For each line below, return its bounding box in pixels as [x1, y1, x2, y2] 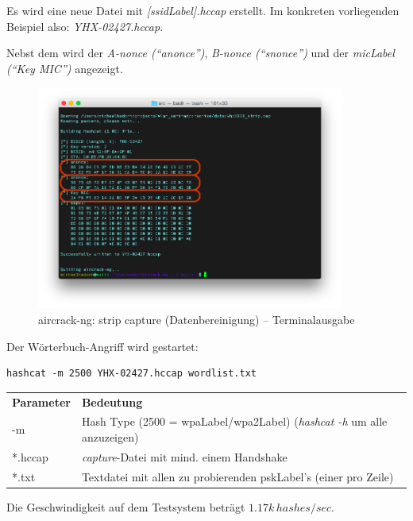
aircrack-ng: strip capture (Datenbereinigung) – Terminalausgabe [38, 311, 355, 327]
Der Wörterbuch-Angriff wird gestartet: [6, 338, 199, 354]
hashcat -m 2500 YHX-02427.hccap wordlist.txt [6, 368, 257, 380]
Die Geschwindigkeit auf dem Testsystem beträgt [6, 498, 245, 515]
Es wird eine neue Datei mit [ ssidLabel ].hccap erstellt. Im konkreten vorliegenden [6, 2, 399, 18]
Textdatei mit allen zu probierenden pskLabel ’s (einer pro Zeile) [81, 468, 394, 484]
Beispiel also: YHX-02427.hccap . [6, 17, 164, 34]
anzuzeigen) [81, 428, 139, 445]
